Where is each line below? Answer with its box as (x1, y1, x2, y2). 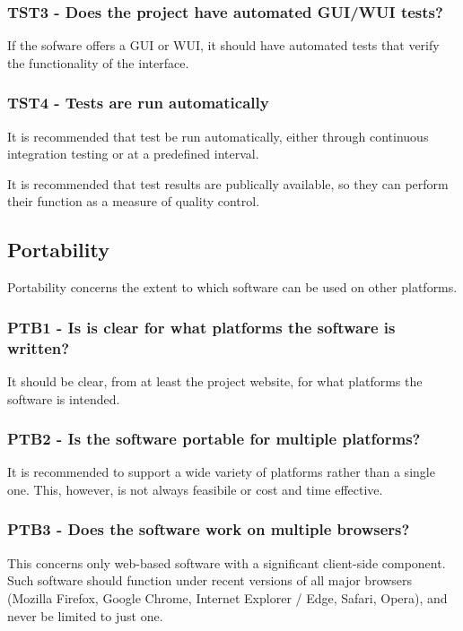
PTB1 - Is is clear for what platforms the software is (7, 315, 396, 338)
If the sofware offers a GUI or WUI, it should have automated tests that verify (7, 36, 440, 55)
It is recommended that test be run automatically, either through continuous (7, 126, 429, 145)
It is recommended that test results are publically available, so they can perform (7, 174, 449, 193)
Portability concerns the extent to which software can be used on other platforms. (7, 278, 458, 297)
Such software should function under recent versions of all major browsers (7, 571, 413, 590)
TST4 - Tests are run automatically (7, 91, 269, 114)
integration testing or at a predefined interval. (7, 144, 259, 163)
